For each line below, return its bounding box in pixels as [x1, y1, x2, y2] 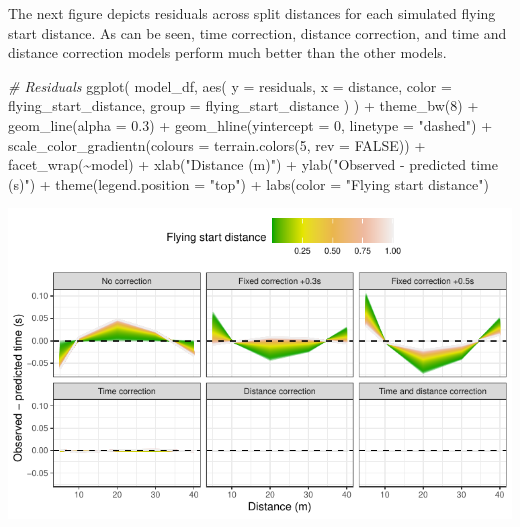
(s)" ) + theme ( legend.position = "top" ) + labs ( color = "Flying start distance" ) [8, 173, 489, 194]
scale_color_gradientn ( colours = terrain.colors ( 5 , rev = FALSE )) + [8, 134, 426, 155]
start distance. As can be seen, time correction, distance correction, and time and [8, 22, 507, 43]
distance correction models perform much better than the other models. [8, 42, 447, 63]
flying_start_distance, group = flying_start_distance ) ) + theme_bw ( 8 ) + [8, 95, 479, 116]
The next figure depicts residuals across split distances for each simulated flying [8, 3, 496, 23]
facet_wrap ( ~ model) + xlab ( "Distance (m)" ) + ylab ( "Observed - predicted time [8, 154, 498, 175]
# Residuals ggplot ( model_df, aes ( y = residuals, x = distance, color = [8, 75, 452, 96]
